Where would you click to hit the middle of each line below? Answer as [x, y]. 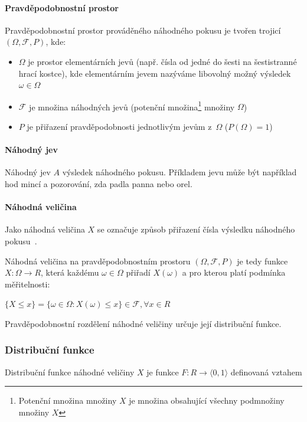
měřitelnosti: [27, 284]
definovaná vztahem [266, 372]
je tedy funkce [262, 261]
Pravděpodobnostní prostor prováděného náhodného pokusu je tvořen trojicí [143, 30]
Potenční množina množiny [68, 400]
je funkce [163, 372]
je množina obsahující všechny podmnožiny [207, 400]
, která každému [70, 272]
